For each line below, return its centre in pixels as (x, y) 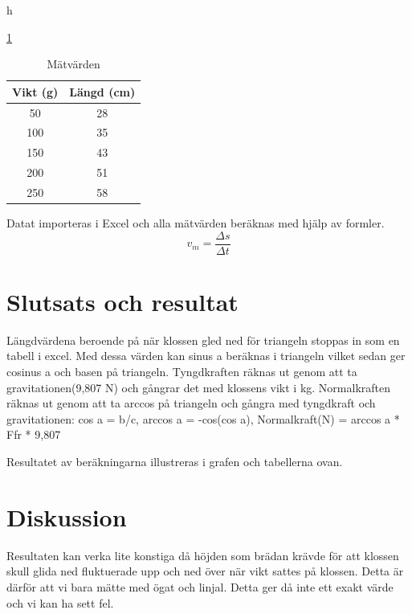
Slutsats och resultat (122, 301)
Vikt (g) (35, 91)
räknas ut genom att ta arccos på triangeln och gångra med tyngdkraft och (191, 403)
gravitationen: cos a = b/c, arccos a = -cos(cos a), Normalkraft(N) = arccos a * (203, 418)
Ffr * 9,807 (34, 434)
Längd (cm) (102, 91)
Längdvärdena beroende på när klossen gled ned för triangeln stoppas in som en (203, 340)
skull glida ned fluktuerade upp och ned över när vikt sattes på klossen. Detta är (205, 571)
